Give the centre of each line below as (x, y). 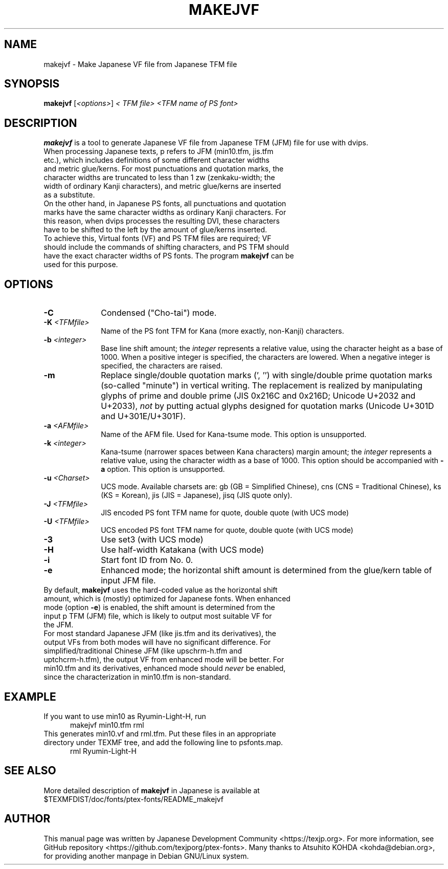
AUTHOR (27, 819)
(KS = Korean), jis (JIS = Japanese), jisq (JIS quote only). (197, 495)
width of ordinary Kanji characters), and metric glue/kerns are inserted (162, 186)
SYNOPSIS (32, 84)
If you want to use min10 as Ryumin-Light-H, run (125, 716)
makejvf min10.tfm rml (107, 725)
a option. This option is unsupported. (163, 469)
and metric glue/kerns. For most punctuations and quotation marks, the (164, 169)
